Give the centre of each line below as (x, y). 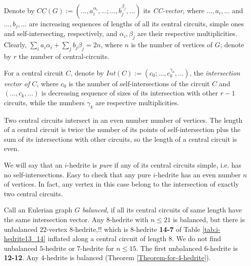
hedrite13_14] (25, 238)
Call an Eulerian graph (38, 210)
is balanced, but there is (209, 219)
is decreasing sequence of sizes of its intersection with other (130, 93)
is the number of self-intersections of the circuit (139, 83)
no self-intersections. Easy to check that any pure (77, 174)
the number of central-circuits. (64, 56)
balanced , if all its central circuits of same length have (162, 210)
